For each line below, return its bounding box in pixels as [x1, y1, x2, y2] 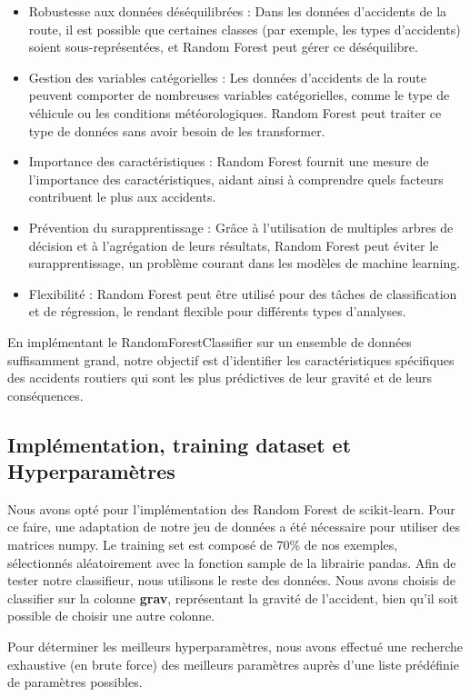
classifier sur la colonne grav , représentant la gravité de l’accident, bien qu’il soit [7, 588, 459, 607]
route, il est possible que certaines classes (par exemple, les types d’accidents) [28, 19, 461, 38]
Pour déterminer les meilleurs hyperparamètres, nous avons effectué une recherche [7, 637, 463, 656]
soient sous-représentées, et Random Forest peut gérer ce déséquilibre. [28, 37, 418, 56]
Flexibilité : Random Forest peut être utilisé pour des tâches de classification [28, 284, 457, 303]
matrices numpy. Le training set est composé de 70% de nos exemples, [7, 535, 398, 554]
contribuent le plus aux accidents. [28, 187, 216, 206]
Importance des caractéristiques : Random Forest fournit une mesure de [28, 152, 429, 171]
